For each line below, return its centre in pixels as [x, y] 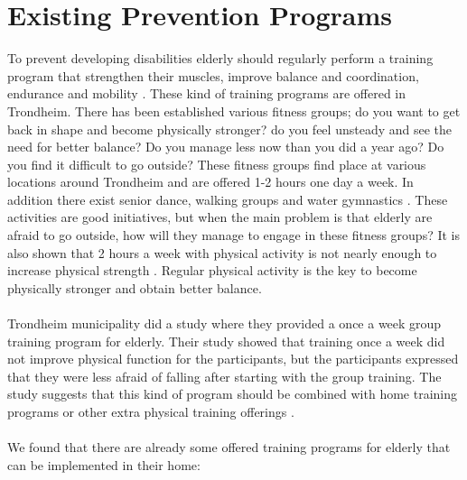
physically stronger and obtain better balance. [135, 287]
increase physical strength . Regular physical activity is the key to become [212, 270]
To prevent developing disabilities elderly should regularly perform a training [220, 58]
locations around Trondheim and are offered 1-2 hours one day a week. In [210, 182]
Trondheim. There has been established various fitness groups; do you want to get [234, 111]
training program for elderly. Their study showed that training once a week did [226, 341]
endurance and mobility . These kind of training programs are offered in [207, 93]
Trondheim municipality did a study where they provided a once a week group [224, 323]
